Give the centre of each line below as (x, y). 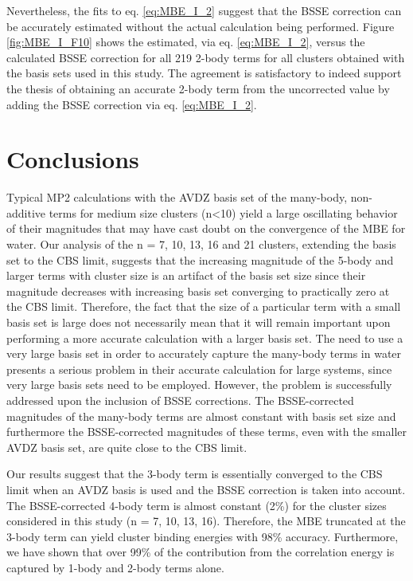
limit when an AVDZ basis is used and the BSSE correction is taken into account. (206, 489)
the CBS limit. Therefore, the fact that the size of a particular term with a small (204, 306)
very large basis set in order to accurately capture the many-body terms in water (204, 353)
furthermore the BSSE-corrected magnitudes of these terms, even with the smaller (206, 432)
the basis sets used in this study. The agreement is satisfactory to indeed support (204, 73)
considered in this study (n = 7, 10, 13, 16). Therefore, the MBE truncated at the (206, 521)
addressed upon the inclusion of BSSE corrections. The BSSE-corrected (180, 400)
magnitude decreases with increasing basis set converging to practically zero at (198, 290)
